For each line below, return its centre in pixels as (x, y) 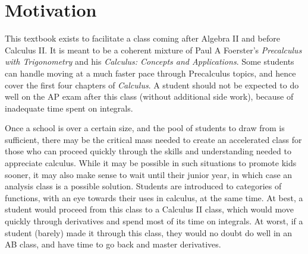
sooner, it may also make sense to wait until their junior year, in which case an (149, 174)
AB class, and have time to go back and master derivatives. (113, 244)
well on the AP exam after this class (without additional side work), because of (149, 96)
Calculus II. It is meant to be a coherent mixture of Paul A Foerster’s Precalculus (153, 50)
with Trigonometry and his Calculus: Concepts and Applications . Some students (150, 61)
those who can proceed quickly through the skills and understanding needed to (148, 151)
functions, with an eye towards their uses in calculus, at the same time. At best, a (154, 197)
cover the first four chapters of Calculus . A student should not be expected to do (152, 85)
